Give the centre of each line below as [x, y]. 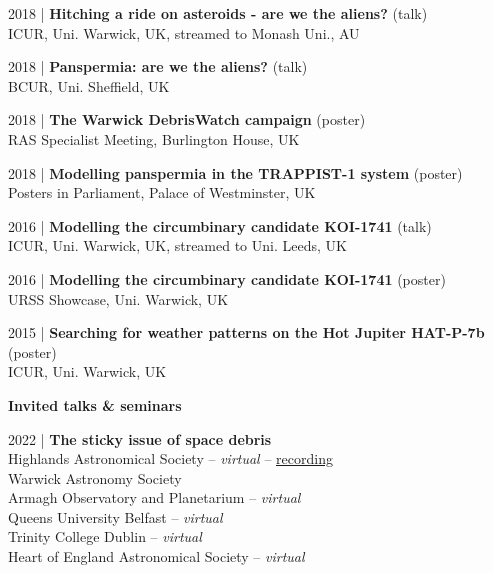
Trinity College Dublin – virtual [105, 536]
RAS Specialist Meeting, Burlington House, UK [154, 138]
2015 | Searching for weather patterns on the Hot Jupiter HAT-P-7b [246, 332]
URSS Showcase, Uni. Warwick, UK [118, 298]
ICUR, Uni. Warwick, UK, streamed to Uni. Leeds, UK [177, 245]
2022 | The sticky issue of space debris [140, 438]
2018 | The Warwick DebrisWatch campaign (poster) [187, 119]
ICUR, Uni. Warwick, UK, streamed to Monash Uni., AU [184, 32]
